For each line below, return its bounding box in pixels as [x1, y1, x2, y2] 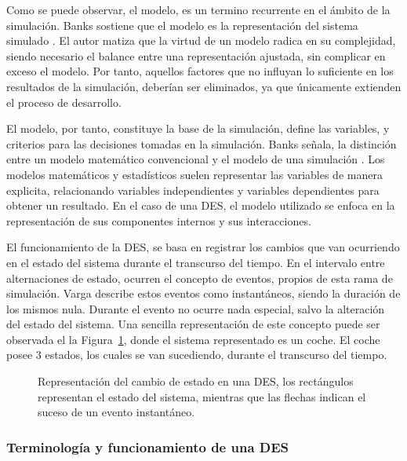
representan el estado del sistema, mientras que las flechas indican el [38, 388, 366, 404]
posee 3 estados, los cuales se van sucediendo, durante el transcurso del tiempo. [6, 346, 387, 363]
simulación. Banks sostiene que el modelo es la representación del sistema [6, 16, 358, 33]
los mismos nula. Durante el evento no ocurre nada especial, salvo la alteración [6, 300, 385, 316]
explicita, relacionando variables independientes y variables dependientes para [6, 181, 380, 198]
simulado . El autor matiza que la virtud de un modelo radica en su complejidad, [6, 32, 396, 49]
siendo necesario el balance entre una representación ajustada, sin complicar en [6, 47, 386, 64]
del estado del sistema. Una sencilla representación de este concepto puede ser [6, 316, 380, 332]
